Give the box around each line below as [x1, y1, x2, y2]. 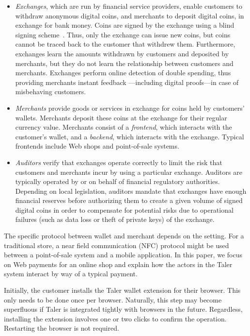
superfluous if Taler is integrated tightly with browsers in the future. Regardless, [4, 304, 243, 314]
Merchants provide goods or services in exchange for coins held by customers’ [15, 102, 245, 113]
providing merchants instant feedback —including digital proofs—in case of [15, 77, 239, 87]
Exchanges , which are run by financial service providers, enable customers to [15, 1, 242, 11]
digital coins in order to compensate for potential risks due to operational [15, 204, 234, 215]
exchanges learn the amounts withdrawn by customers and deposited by [15, 48, 229, 58]
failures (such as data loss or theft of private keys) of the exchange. [15, 214, 215, 224]
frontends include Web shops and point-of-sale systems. [15, 141, 179, 151]
